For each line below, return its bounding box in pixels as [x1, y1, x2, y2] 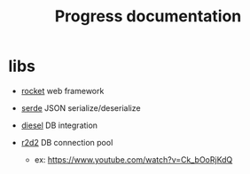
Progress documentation [54, 6, 242, 27]
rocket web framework [20, 85, 105, 96]
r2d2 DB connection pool [20, 137, 113, 147]
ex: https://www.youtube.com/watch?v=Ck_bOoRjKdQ [34, 154, 233, 165]
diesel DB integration [20, 120, 98, 130]
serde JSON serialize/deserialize [20, 102, 141, 113]
